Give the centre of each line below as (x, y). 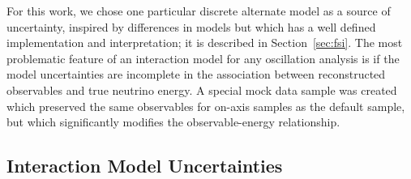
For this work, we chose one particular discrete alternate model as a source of (199, 11)
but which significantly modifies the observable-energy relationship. (173, 122)
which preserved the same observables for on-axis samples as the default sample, (206, 106)
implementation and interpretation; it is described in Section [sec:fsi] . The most (205, 43)
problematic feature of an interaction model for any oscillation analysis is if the (203, 58)
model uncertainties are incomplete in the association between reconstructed (196, 74)
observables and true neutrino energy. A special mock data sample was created (202, 89)
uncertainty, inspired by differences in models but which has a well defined (191, 26)
